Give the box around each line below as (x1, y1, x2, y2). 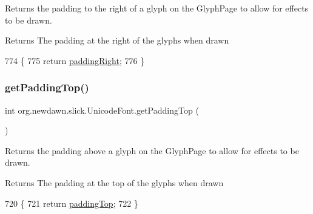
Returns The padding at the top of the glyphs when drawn (5, 176, 224, 189)
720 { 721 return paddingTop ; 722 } (5, 196, 138, 209)
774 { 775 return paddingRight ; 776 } (5, 54, 145, 66)
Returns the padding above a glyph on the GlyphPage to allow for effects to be (5, 144, 299, 157)
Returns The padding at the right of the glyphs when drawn (5, 34, 229, 47)
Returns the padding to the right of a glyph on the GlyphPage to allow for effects (5, 2, 309, 14)
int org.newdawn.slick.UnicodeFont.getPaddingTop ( (5, 103, 199, 116)
